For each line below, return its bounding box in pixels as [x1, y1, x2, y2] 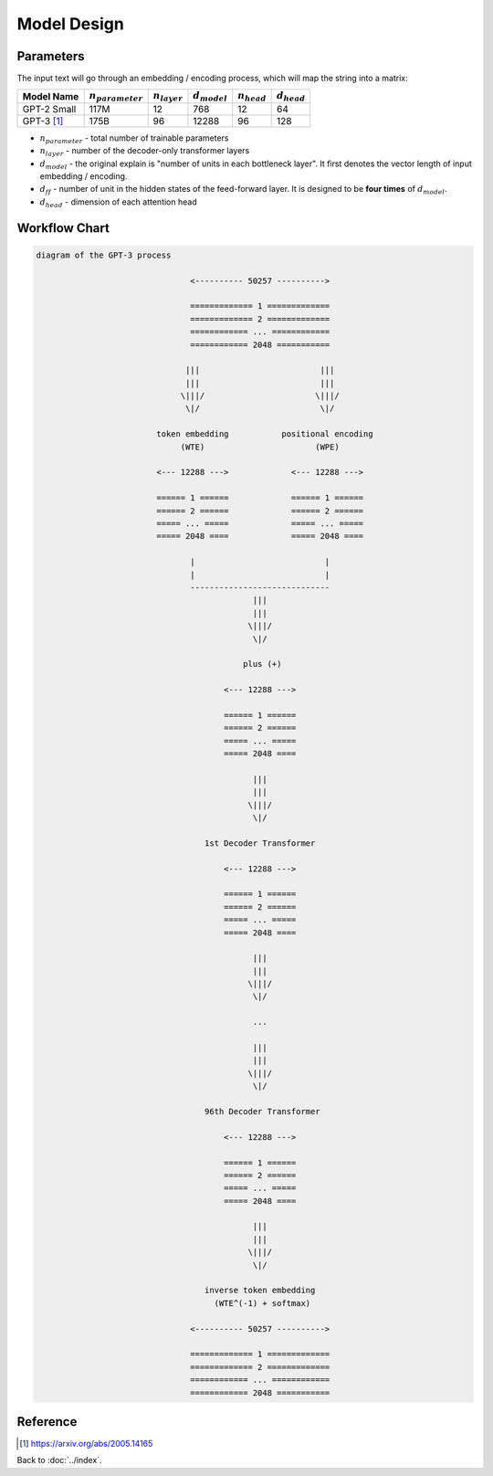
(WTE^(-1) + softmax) [214, 1298, 311, 1308]
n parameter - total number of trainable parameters [39, 132, 229, 145]
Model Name [22, 90, 79, 102]
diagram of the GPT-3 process [36, 249, 172, 260]
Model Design [16, 14, 125, 34]
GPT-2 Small [22, 102, 77, 115]
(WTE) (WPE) [180, 441, 340, 452]
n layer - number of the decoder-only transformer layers [39, 145, 250, 159]
